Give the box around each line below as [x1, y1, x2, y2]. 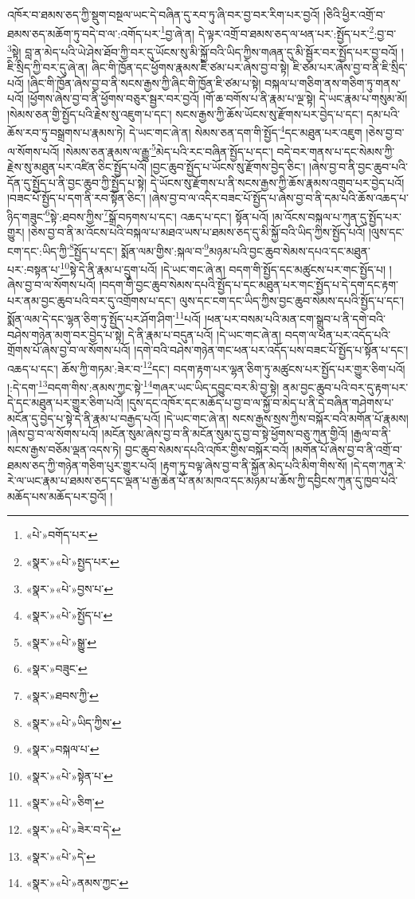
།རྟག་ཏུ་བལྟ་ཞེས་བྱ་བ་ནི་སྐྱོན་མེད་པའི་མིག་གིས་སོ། [160, 456, 347, 473]
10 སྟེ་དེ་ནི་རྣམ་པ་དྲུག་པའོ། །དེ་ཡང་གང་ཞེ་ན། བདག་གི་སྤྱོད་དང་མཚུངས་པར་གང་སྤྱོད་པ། [60, 258, 386, 277]
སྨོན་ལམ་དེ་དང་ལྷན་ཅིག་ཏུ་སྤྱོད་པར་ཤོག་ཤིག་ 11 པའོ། [7, 308, 202, 326]
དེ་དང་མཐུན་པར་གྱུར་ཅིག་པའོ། [7, 394, 123, 411]
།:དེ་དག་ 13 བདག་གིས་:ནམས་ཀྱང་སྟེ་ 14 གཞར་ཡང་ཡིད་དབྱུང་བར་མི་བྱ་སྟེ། [7, 376, 280, 395]
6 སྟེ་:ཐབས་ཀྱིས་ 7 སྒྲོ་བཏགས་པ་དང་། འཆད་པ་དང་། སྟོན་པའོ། [45, 205, 269, 225]
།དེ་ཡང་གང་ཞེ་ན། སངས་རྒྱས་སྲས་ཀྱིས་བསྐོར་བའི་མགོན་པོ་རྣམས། [163, 409, 409, 426]
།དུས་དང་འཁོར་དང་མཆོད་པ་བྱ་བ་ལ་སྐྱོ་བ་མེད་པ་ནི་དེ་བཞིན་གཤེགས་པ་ [127, 394, 394, 411]
